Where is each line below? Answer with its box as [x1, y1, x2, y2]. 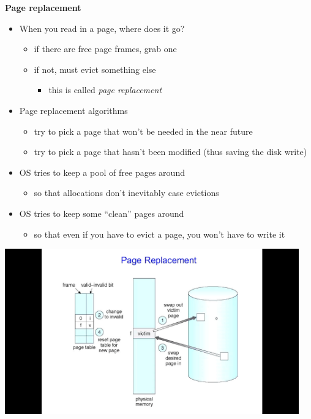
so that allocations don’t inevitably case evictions [34, 186, 219, 199]
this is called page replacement [48, 83, 162, 96]
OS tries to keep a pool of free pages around [19, 165, 185, 178]
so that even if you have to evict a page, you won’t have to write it [34, 227, 285, 240]
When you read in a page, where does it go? [19, 21, 185, 34]
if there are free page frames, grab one [34, 42, 177, 55]
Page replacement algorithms [19, 104, 128, 116]
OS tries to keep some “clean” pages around [19, 206, 184, 219]
